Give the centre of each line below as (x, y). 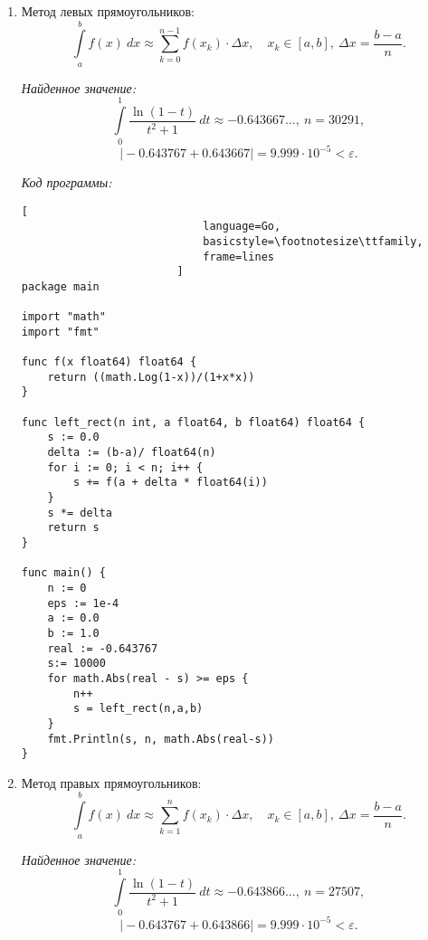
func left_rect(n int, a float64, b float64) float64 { (193, 422)
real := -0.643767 (103, 648)
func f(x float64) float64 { (109, 362)
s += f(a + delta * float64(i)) (171, 483)
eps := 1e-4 (83, 603)
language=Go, (242, 227)
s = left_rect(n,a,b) (138, 709)
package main (60, 286)
